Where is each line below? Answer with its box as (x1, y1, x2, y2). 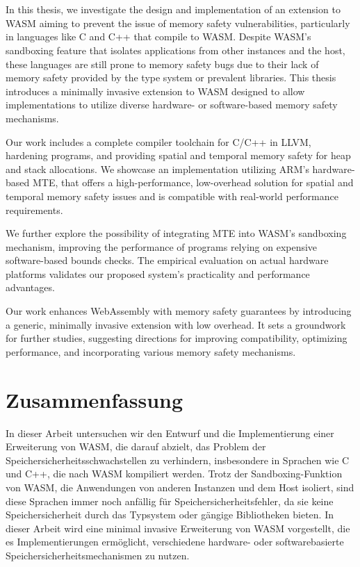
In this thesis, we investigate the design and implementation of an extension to (6, 2, 341, 17)
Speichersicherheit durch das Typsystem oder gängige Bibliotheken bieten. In (6, 507, 334, 522)
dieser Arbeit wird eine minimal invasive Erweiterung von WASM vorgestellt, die (6, 520, 350, 535)
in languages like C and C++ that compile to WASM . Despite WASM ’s (6, 29, 311, 44)
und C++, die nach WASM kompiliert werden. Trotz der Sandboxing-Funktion (6, 466, 343, 481)
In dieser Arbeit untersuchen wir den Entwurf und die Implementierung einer (6, 425, 334, 440)
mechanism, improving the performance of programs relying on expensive (6, 239, 318, 254)
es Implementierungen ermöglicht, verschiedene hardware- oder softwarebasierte (6, 534, 344, 549)
